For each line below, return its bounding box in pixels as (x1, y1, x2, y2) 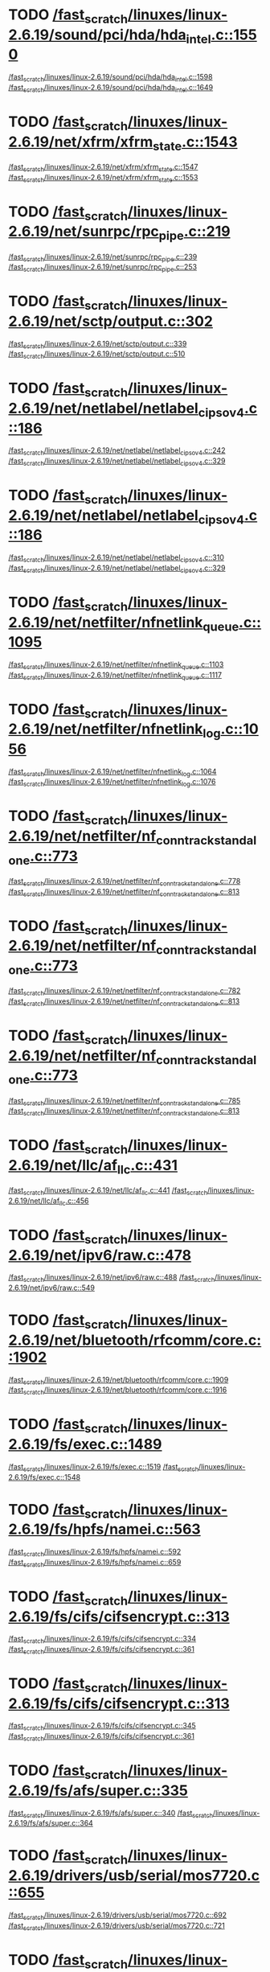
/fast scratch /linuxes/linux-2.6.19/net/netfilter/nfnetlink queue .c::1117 (8, 670, 223, 681)
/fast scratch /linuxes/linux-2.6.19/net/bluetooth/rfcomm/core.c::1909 (8, 1374, 229, 1387)
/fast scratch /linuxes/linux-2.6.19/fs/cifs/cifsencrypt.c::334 (8, 1634, 197, 1645)
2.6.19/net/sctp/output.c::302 (8, 312, 213, 331)
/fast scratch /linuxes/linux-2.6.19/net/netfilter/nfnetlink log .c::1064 (8, 766, 217, 778)
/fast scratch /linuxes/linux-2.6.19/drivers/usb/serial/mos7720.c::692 (8, 1910, 227, 1921)
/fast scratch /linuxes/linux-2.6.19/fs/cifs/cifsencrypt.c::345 (8, 1721, 197, 1732)
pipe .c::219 (158, 223, 231, 243)
